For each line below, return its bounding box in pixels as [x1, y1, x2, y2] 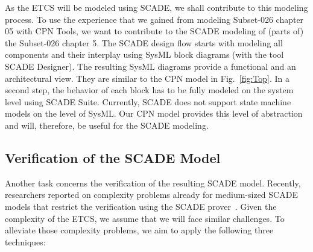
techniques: [5, 235, 46, 248]
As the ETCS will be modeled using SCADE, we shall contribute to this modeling [5, 1, 308, 13]
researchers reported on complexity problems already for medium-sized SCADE [5, 188, 298, 201]
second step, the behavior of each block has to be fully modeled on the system [5, 84, 294, 96]
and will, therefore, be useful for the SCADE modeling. [5, 118, 209, 131]
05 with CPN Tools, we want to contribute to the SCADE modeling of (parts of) [5, 25, 304, 37]
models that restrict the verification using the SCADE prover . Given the [5, 200, 277, 212]
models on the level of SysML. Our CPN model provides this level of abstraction [5, 107, 303, 120]
